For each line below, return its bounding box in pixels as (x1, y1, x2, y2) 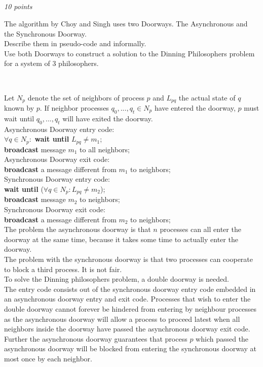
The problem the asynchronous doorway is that (4, 224, 151, 235)
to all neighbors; (80, 144, 130, 154)
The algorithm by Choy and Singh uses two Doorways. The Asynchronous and (4, 18, 248, 28)
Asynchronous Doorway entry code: (4, 123, 115, 134)
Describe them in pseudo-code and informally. (4, 38, 146, 49)
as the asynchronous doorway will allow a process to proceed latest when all (4, 313, 240, 324)
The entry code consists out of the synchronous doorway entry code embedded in (4, 283, 256, 294)
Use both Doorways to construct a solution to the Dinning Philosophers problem (4, 48, 255, 58)
